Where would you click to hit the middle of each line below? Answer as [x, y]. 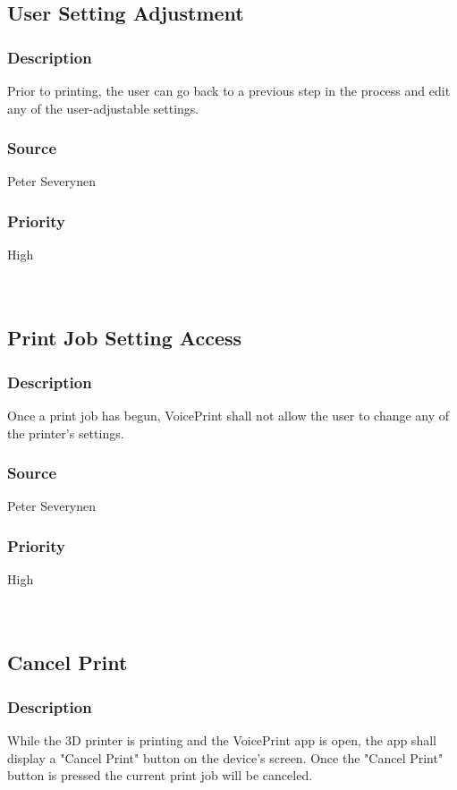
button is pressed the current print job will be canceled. [160, 775]
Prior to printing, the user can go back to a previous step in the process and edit [229, 90]
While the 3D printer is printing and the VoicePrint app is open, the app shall [222, 740]
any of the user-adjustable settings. [103, 108]
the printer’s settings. [66, 433]
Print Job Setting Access [125, 338]
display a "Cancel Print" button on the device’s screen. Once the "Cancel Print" [225, 757]
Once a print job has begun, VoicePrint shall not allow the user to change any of [228, 415]
